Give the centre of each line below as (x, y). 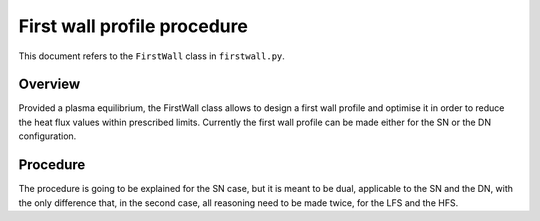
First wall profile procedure (133, 26)
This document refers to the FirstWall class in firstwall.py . (151, 56)
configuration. (47, 136)
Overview (49, 84)
